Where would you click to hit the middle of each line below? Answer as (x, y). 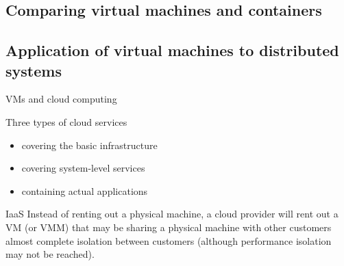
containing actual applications (85, 190)
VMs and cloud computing (61, 99)
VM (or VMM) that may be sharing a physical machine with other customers (169, 227)
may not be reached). (50, 254)
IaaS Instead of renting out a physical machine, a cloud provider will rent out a (172, 214)
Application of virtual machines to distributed (172, 50)
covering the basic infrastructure (89, 145)
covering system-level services (83, 168)
